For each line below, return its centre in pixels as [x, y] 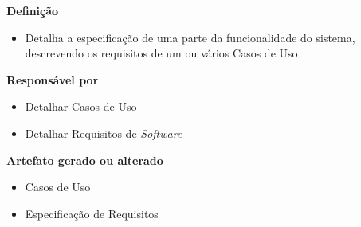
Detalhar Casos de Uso [81, 106]
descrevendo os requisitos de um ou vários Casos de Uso [161, 53]
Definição [33, 10]
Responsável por [53, 79]
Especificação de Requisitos [92, 213]
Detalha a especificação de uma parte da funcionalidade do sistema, [190, 37]
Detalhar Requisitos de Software [104, 133]
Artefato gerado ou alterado [85, 160]
